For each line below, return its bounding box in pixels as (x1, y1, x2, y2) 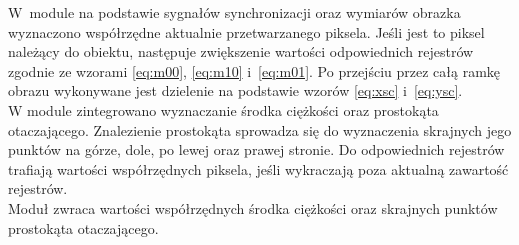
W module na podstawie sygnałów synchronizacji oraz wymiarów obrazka (8, 2, 461, 22)
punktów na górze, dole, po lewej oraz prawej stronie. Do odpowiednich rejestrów (8, 139, 505, 160)
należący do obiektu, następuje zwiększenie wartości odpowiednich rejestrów (8, 41, 474, 62)
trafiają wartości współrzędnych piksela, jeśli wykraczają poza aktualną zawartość (8, 158, 509, 179)
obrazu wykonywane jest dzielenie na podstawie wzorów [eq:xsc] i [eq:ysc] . (8, 80, 463, 101)
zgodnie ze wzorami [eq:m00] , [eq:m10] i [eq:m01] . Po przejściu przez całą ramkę (8, 60, 501, 81)
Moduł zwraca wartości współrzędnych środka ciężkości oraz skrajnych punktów (8, 197, 498, 218)
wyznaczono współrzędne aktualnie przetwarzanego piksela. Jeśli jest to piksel (8, 21, 485, 42)
